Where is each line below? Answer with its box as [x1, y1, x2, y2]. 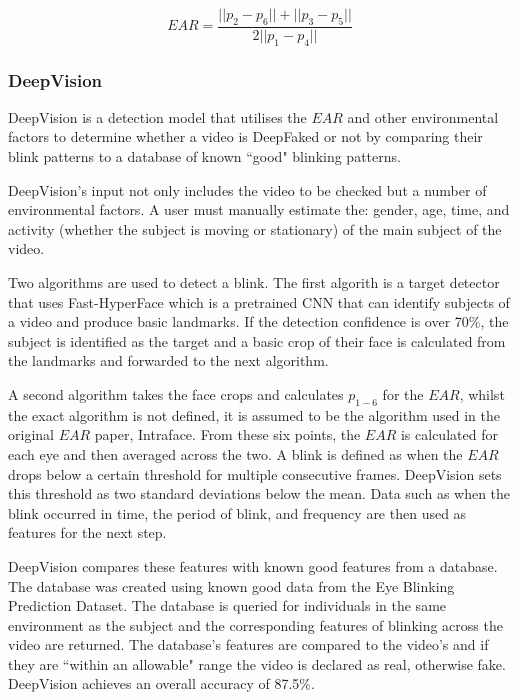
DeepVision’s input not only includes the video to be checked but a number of [8, 179, 487, 200]
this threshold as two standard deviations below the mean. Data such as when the [8, 483, 511, 504]
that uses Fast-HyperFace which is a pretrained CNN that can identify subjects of [8, 291, 510, 312]
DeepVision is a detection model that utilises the [8, 106, 307, 127]
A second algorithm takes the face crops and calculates [8, 383, 344, 404]
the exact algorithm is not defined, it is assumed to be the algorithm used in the [8, 404, 501, 425]
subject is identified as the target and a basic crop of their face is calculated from [8, 330, 506, 351]
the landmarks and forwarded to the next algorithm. [8, 350, 329, 371]
